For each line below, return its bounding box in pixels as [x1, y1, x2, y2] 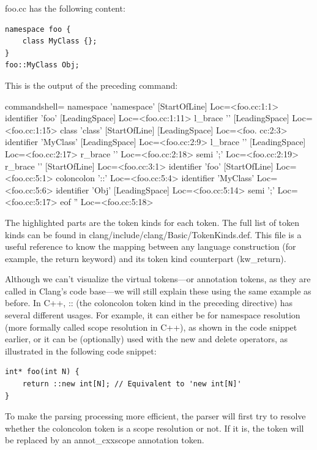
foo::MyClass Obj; [5, 61, 80, 70]
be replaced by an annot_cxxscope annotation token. [5, 433, 204, 446]
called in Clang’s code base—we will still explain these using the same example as [5, 284, 311, 297]
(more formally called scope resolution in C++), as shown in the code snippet [5, 320, 297, 333]
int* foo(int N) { [5, 367, 80, 377]
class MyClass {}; [22, 37, 97, 46]
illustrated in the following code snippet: [5, 344, 157, 357]
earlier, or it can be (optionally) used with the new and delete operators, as [5, 332, 288, 345]
